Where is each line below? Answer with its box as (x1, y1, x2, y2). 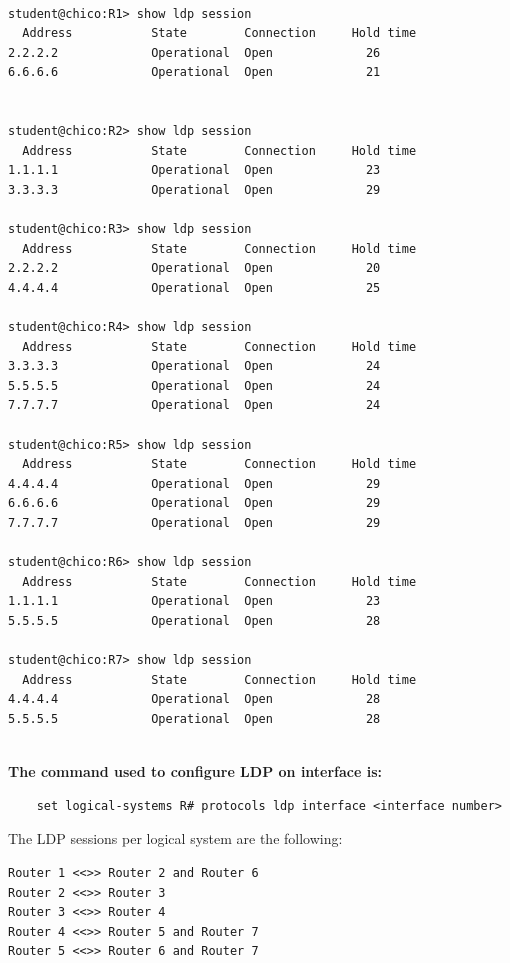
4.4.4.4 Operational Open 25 (8, 280, 381, 295)
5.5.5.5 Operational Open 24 (8, 378, 381, 393)
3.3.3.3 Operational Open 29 (8, 182, 381, 197)
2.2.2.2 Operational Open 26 (8, 45, 381, 60)
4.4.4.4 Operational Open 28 (8, 692, 381, 707)
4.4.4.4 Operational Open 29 (8, 476, 381, 491)
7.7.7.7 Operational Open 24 (8, 398, 381, 413)
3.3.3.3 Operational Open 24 (8, 359, 381, 374)
